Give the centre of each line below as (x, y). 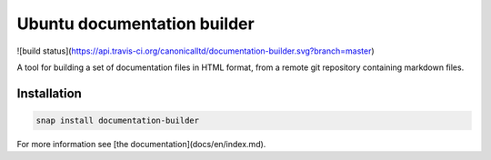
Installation (49, 93)
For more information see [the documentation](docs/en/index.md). (141, 144)
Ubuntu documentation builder (135, 24)
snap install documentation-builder (118, 120)
